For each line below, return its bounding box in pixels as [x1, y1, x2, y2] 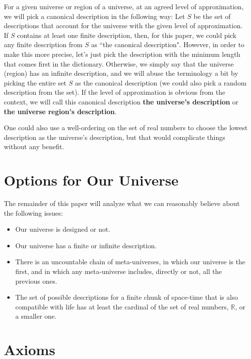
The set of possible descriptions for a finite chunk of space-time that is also [15, 292, 238, 302]
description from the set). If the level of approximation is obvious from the [4, 87, 225, 97]
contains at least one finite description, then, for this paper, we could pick [17, 30, 236, 40]
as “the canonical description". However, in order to [91, 39, 245, 50]
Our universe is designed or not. [15, 224, 110, 234]
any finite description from [4, 39, 83, 50]
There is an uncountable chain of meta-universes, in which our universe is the [15, 256, 245, 267]
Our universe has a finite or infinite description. [15, 240, 157, 250]
